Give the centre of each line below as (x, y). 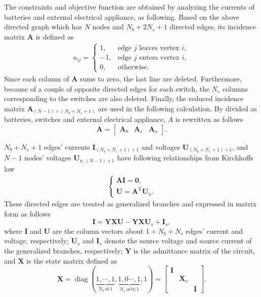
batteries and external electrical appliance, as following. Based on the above (122, 16)
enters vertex (159, 57)
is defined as (55, 36)
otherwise (133, 67)
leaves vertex (159, 48)
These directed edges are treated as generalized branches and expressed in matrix (130, 204)
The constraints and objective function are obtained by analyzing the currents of (129, 7)
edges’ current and (214, 230)
